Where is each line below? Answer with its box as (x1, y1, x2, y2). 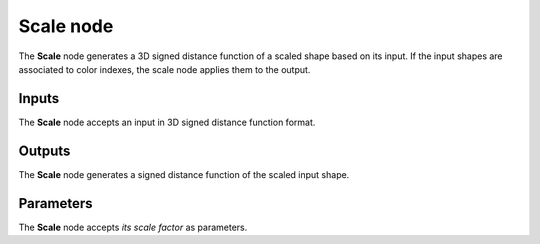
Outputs (18, 142, 71, 159)
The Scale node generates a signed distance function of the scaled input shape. (18, 168, 350, 180)
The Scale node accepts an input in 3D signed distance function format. (18, 116, 316, 128)
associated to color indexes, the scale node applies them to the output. (18, 63, 311, 75)
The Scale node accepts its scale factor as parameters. (18, 221, 248, 233)
